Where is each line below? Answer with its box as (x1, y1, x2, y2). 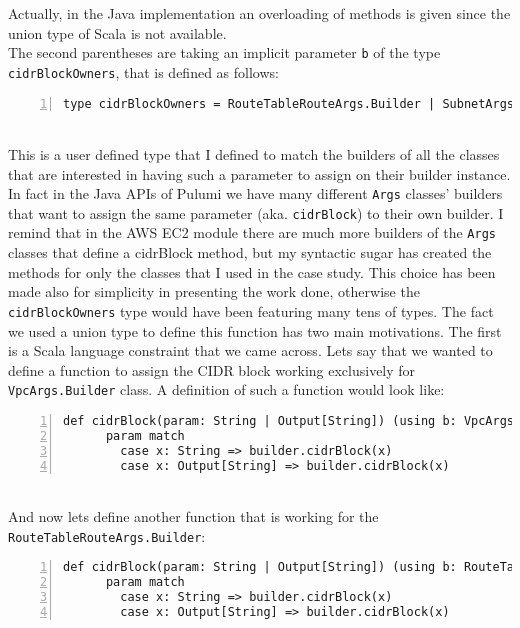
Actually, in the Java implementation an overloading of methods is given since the (8, 3, 511, 23)
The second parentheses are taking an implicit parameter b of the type (8, 42, 441, 63)
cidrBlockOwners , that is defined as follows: (8, 61, 279, 82)
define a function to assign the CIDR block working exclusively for (8, 359, 416, 380)
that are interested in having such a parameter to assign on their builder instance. (8, 163, 511, 184)
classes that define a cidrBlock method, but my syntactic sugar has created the (8, 242, 492, 263)
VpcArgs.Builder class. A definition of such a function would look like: (8, 379, 445, 400)
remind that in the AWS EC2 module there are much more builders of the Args (8, 222, 496, 243)
